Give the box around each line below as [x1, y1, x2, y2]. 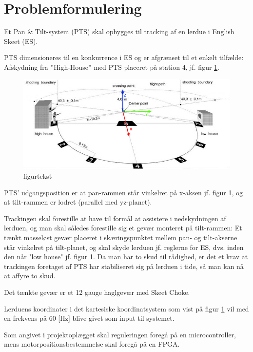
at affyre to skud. [4, 270, 56, 281]
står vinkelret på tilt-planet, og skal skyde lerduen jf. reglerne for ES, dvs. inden [4, 242, 244, 252]
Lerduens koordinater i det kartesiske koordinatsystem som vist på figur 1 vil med [4, 303, 249, 313]
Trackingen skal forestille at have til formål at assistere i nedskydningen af [4, 213, 226, 223]
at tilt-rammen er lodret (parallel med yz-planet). [4, 197, 152, 207]
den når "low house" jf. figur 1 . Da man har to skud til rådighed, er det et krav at [4, 251, 248, 262]
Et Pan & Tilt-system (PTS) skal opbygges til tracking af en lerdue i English [4, 26, 234, 37]
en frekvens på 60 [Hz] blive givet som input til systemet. [4, 313, 175, 323]
